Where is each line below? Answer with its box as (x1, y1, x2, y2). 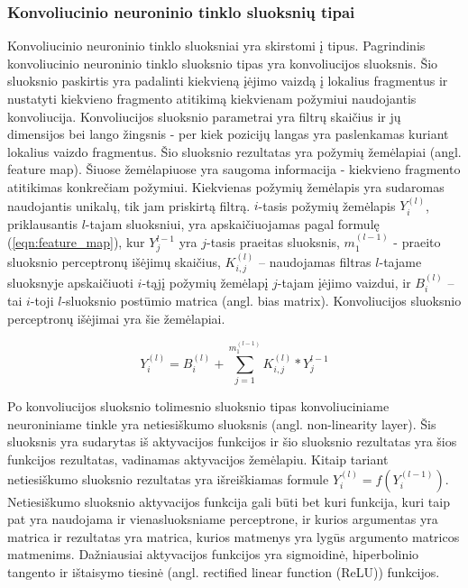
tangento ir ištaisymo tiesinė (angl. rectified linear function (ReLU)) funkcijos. (7, 563, 440, 582)
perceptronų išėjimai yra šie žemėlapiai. (7, 309, 225, 327)
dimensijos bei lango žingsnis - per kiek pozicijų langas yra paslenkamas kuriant (7, 124, 449, 143)
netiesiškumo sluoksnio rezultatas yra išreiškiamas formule (7, 469, 329, 488)
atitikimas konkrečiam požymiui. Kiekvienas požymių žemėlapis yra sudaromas (7, 177, 445, 196)
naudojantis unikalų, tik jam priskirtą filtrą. (7, 196, 251, 215)
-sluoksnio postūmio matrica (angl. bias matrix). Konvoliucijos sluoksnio (61, 291, 462, 310)
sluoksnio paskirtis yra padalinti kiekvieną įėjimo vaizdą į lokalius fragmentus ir (7, 71, 448, 90)
